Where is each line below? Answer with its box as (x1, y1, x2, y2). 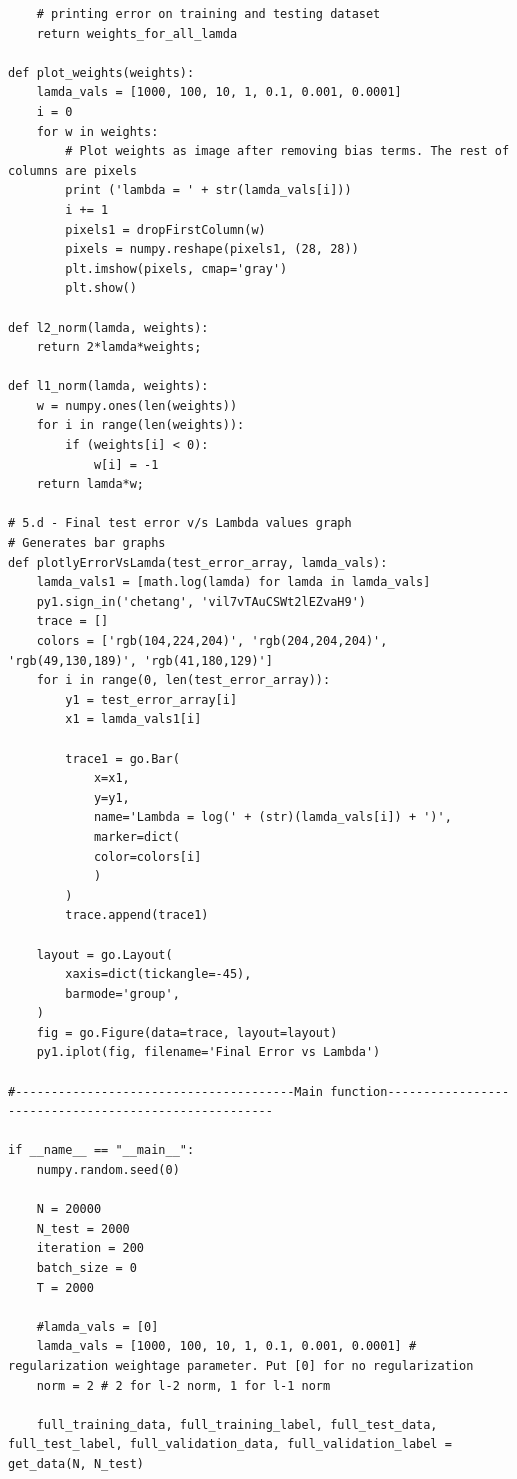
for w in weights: (36, 124, 159, 139)
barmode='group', (65, 986, 180, 1001)
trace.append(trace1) (65, 908, 209, 923)
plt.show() (65, 281, 137, 296)
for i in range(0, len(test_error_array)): (36, 673, 331, 688)
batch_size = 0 (36, 1261, 137, 1275)
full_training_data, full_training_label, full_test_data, (36, 1417, 438, 1432)
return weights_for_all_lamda (36, 26, 238, 41)
